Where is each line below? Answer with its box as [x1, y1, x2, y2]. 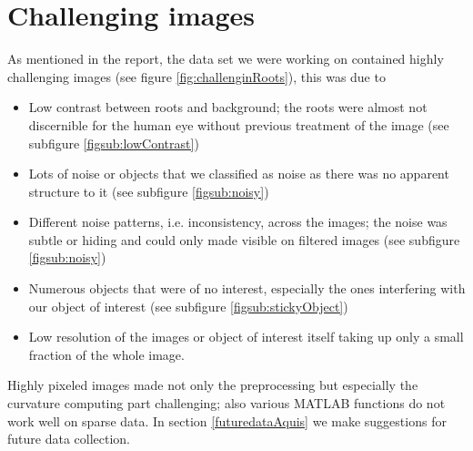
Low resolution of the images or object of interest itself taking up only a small [28, 327, 464, 346]
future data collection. [7, 429, 131, 448]
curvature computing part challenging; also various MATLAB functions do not [7, 394, 446, 413]
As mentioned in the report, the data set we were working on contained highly [7, 49, 444, 68]
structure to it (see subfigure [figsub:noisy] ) [28, 181, 269, 200]
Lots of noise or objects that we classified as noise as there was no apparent [28, 164, 449, 183]
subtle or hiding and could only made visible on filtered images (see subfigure [28, 230, 460, 249]
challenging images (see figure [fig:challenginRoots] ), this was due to [7, 67, 386, 86]
